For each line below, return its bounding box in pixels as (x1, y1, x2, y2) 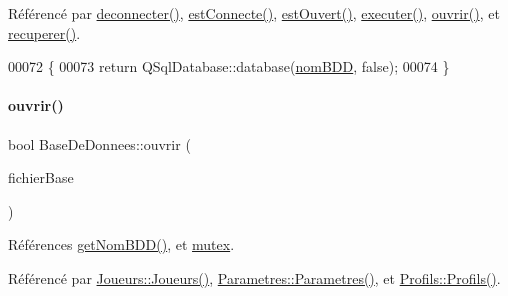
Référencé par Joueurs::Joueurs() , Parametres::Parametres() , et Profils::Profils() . (8, 267, 501, 288)
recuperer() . (8, 22, 81, 43)
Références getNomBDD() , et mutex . (8, 234, 235, 255)
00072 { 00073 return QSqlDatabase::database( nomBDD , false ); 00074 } (8, 56, 450, 77)
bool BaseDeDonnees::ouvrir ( (8, 133, 191, 154)
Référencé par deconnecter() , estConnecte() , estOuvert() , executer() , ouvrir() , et (8, 3, 500, 23)
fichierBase (8, 167, 74, 188)
